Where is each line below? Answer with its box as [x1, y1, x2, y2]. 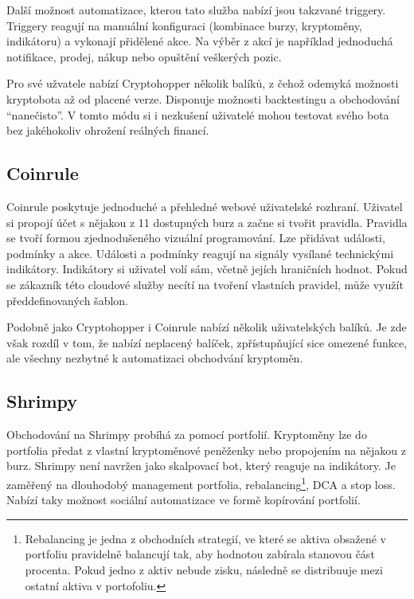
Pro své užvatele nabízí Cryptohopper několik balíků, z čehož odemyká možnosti [6, 75, 399, 92]
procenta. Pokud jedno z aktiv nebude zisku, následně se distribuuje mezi [25, 561, 383, 577]
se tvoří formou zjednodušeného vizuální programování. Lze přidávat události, [6, 229, 385, 246]
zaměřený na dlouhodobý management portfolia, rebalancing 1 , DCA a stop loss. [6, 473, 396, 492]
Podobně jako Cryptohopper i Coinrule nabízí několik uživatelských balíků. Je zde [6, 319, 407, 335]
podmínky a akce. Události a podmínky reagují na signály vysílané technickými [6, 245, 394, 261]
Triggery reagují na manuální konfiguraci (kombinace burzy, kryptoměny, [6, 17, 362, 33]
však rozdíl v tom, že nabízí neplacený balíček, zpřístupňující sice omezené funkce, [6, 334, 408, 350]
